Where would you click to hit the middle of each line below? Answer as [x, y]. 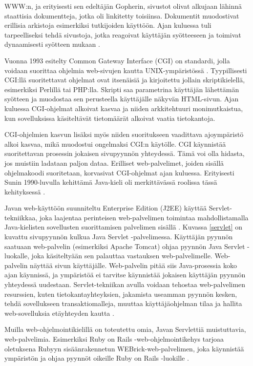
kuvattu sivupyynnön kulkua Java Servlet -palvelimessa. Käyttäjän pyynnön [119, 237]
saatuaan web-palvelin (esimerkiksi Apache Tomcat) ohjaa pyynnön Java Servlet [125, 246]
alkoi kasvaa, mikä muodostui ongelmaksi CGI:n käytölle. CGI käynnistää [115, 144]
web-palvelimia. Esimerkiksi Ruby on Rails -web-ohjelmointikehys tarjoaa [114, 339]
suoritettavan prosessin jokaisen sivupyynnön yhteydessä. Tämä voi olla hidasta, [125, 153]
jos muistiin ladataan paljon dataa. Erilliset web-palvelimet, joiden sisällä [114, 163]
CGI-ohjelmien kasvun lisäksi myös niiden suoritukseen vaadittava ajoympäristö [124, 134]
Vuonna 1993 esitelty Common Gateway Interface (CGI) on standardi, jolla [117, 60]
